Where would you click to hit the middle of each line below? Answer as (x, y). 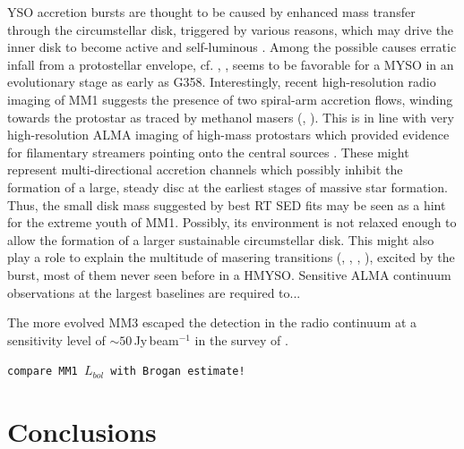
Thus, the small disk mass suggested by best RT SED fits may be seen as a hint (227, 204)
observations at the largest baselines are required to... (154, 292)
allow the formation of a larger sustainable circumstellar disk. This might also (221, 239)
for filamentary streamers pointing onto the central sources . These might (208, 152)
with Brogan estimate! (178, 372)
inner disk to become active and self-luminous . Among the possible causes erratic (232, 47)
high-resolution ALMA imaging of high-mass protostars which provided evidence (228, 135)
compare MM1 (43, 372)
